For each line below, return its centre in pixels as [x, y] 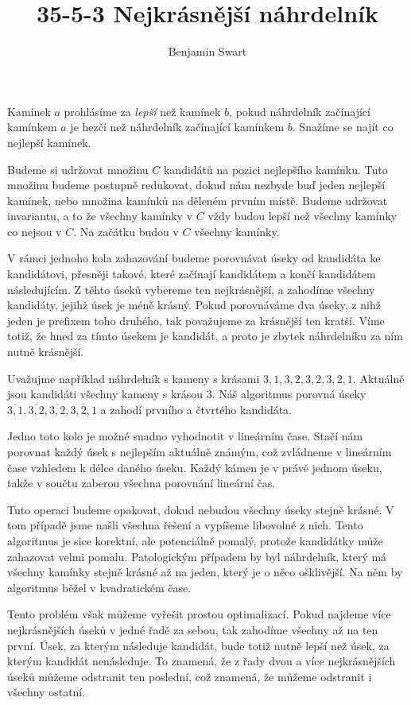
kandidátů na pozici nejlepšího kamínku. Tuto [275, 169]
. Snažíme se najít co [343, 127]
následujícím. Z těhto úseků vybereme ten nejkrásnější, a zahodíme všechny [191, 289]
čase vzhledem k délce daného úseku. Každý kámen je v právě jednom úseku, [195, 467]
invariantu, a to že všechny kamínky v [100, 216]
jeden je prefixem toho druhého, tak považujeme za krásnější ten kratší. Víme [196, 320]
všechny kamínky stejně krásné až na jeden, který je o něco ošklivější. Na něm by [205, 572]
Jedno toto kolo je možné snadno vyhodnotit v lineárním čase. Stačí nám [185, 436]
